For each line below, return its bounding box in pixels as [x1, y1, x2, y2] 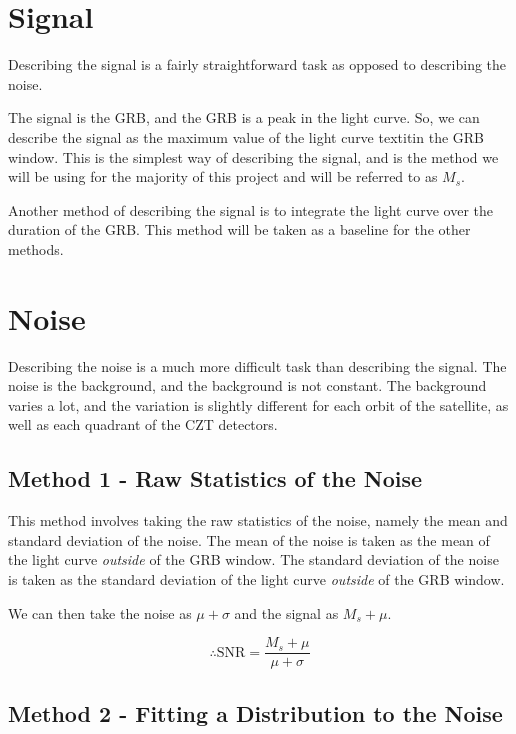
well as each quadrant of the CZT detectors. [8, 414, 278, 435]
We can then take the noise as [8, 602, 192, 623]
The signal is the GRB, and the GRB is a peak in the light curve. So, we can [8, 107, 480, 128]
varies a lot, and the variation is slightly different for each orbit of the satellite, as [8, 394, 509, 415]
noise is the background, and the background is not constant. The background [8, 375, 487, 396]
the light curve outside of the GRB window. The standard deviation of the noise [8, 549, 499, 570]
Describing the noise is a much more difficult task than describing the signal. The [8, 355, 507, 376]
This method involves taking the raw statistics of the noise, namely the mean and [8, 510, 508, 531]
